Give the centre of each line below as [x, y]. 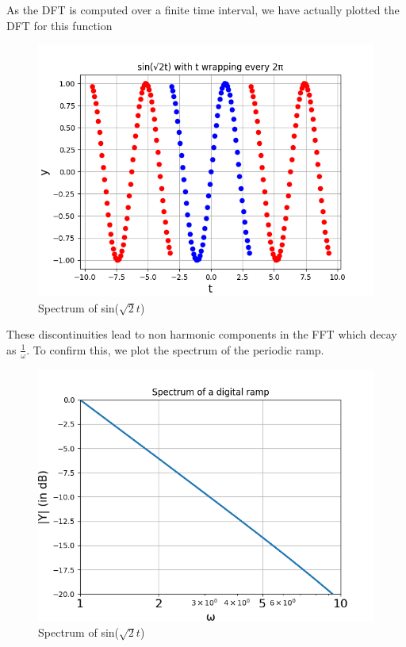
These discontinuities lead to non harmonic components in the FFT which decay [202, 334]
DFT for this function [59, 25]
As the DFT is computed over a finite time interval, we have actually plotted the [203, 10]
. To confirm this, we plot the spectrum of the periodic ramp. [175, 349]
